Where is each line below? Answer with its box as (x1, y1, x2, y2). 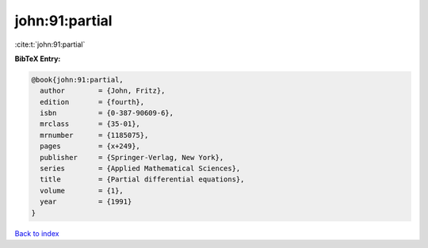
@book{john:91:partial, (31, 75, 124, 84)
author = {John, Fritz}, (40, 86, 166, 95)
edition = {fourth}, (40, 97, 145, 106)
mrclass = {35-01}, (40, 120, 140, 128)
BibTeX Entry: (14, 54, 61, 63)
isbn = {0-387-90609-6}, (40, 109, 174, 118)
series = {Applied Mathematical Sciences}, (40, 164, 241, 174)
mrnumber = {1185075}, (40, 131, 149, 139)
